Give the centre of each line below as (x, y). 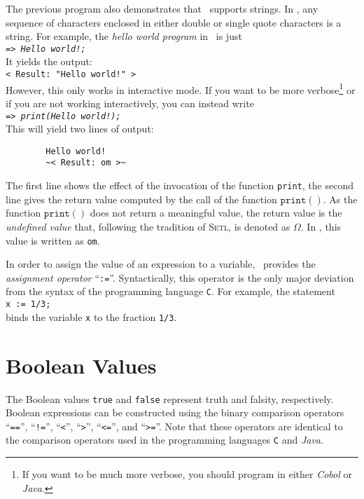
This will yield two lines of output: (80, 129)
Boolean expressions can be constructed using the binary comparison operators (175, 412)
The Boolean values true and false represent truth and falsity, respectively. (170, 398)
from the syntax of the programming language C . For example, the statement (170, 291)
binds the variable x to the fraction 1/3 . (91, 316)
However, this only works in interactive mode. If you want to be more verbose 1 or (181, 88)
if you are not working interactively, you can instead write (130, 103)
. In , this (321, 226)
